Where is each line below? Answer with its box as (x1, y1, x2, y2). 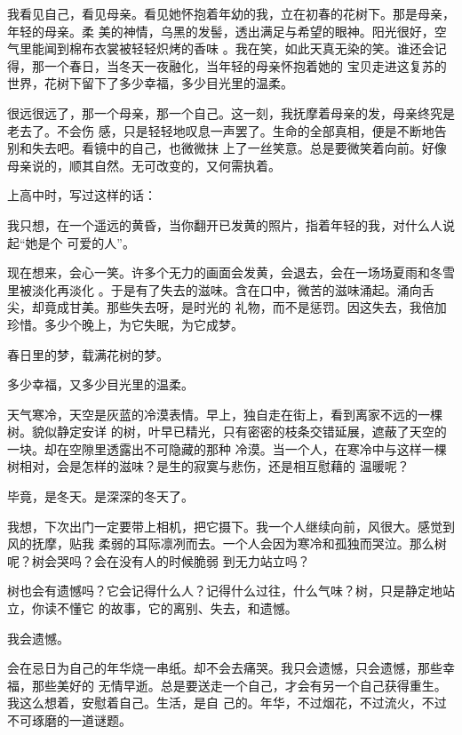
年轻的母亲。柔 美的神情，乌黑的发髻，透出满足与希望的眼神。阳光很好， (7, 21, 434, 40)
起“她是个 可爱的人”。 (7, 233, 135, 252)
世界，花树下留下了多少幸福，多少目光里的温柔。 (7, 74, 293, 92)
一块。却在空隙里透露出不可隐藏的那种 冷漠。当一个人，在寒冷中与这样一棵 (7, 439, 447, 458)
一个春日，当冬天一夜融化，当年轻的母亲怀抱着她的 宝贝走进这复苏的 (44, 56, 447, 75)
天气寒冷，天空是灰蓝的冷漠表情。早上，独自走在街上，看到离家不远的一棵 (7, 404, 442, 423)
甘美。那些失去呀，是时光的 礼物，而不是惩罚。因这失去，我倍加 (68, 298, 447, 316)
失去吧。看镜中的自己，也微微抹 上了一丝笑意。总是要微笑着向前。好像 (31, 139, 447, 157)
